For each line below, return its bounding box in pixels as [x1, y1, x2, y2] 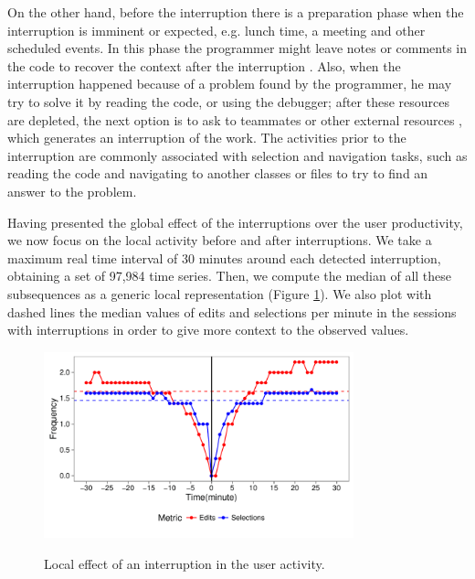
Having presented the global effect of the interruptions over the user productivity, [7, 212, 463, 231]
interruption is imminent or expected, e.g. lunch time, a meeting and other [7, 20, 426, 39]
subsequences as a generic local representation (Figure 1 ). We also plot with [7, 284, 432, 303]
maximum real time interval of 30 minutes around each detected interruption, [7, 248, 441, 267]
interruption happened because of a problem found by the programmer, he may [7, 74, 452, 93]
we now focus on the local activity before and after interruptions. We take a [7, 231, 432, 250]
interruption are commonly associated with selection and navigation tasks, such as [7, 145, 468, 165]
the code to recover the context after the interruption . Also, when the [7, 56, 401, 75]
